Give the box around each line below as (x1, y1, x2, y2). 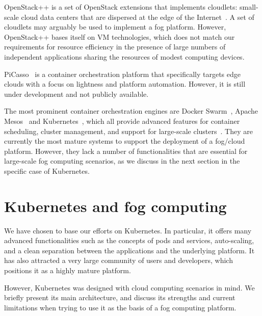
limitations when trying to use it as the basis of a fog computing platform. (4, 302, 237, 312)
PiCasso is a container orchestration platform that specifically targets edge (4, 68, 241, 79)
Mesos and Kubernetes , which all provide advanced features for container (4, 115, 240, 126)
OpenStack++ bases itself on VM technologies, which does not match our (4, 31, 235, 42)
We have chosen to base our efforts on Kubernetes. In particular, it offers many (4, 225, 252, 235)
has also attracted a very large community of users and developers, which (4, 255, 233, 266)
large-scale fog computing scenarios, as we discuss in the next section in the (4, 155, 240, 166)
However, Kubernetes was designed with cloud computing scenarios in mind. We (4, 282, 255, 293)
